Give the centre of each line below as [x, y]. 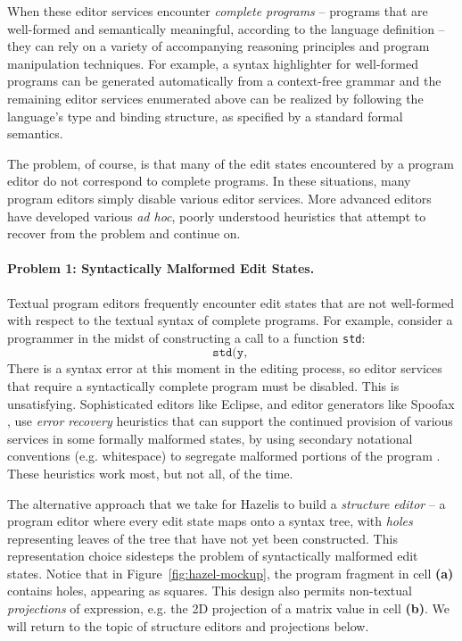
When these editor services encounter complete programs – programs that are [218, 11]
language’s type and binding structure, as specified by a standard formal [205, 116]
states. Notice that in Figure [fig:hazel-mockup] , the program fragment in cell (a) [231, 573]
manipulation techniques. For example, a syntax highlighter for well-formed [213, 63]
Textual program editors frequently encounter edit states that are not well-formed [231, 302]
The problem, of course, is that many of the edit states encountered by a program [231, 163]
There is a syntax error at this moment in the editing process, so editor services [225, 368]
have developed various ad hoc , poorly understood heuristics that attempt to [217, 216]
